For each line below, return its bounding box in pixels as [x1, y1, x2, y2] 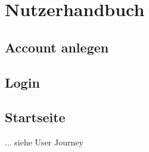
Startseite [5, 108, 66, 126]
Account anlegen [5, 38, 109, 56]
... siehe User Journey [5, 136, 83, 148]
